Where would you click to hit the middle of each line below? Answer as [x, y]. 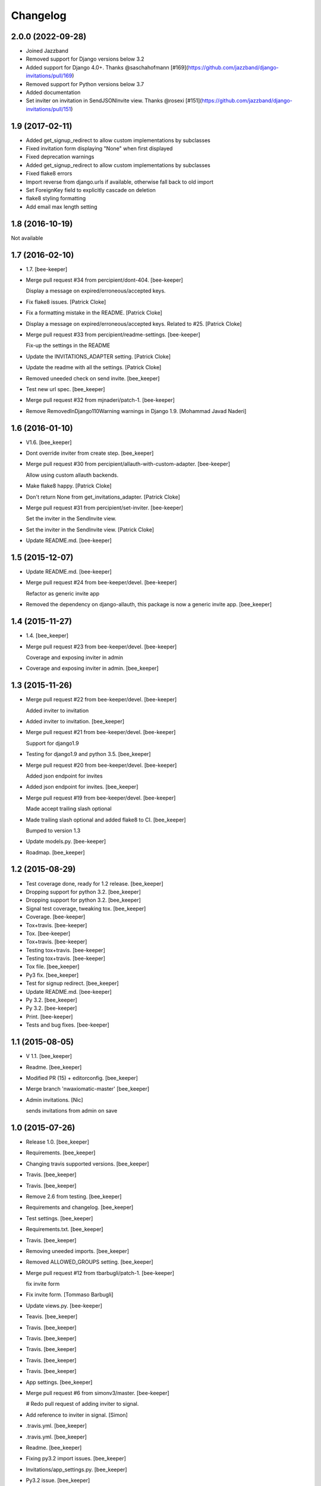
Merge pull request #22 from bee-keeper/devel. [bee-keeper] [101, 700]
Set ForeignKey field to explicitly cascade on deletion [91, 190]
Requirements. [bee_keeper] [61, 1153]
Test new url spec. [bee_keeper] [65, 389]
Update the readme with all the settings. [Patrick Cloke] [94, 367]
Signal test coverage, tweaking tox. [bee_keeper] [86, 908]
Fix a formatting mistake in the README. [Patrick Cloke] [94, 313]
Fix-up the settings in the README [68, 345]
